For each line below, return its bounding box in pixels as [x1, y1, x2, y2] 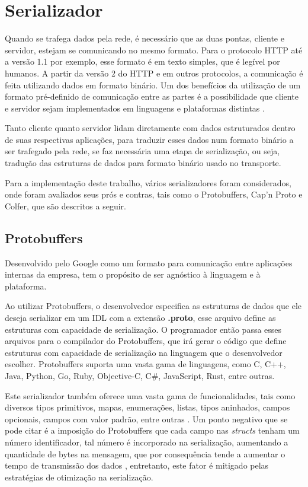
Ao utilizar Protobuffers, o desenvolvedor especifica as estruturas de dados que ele [5, 300, 302, 312]
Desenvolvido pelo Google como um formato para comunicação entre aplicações [5, 256, 293, 269]
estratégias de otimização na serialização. [5, 470, 153, 483]
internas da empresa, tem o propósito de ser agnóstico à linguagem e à [5, 268, 261, 281]
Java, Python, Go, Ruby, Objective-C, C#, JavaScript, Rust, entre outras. [5, 369, 275, 381]
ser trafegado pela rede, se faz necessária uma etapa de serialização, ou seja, [5, 145, 280, 157]
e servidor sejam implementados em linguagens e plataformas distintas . [5, 101, 265, 114]
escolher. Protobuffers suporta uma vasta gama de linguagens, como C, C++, [5, 358, 286, 370]
